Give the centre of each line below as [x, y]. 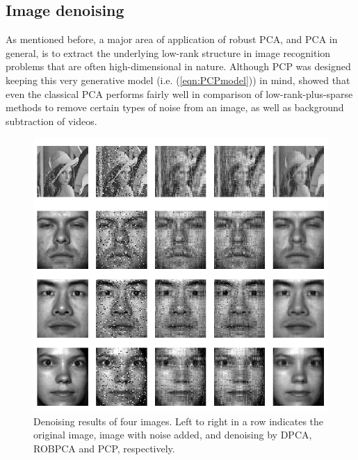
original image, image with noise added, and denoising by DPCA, [173, 435]
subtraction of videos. [51, 121]
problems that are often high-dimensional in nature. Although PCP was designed [178, 66]
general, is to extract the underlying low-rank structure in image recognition [168, 52]
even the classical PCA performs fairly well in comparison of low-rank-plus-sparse [179, 93]
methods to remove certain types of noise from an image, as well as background [175, 107]
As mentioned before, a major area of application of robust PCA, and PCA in [172, 39]
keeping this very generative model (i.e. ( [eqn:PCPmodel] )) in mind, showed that [178, 80]
